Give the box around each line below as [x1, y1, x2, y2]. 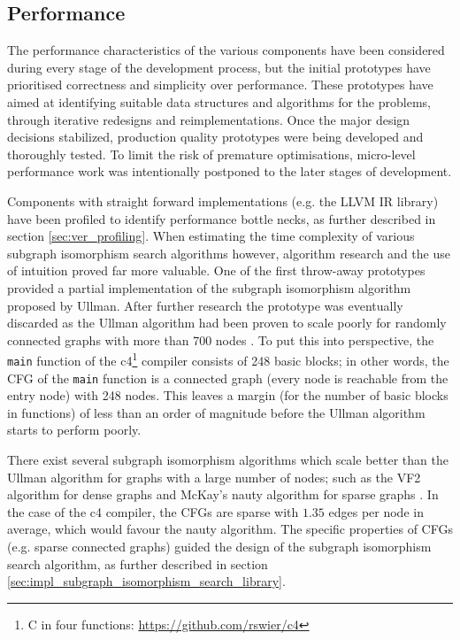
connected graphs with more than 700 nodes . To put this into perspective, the [7, 330, 434, 349]
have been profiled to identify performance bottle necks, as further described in [7, 209, 436, 227]
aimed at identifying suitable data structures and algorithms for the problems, [7, 92, 431, 111]
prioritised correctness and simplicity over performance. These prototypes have [7, 75, 433, 94]
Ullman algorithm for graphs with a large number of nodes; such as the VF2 [7, 467, 421, 486]
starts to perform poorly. [7, 420, 142, 439]
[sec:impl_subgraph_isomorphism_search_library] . [7, 572, 286, 590]
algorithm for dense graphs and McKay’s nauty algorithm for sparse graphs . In [7, 485, 439, 504]
